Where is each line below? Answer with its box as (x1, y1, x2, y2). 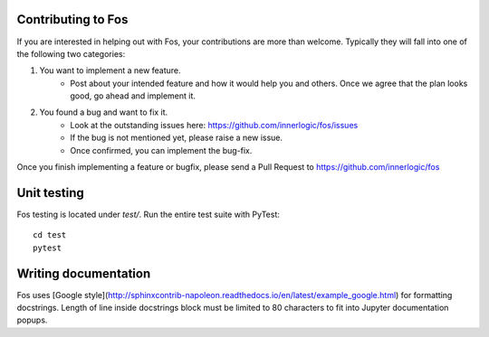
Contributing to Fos (16, 12, 129, 27)
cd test (33, 230, 67, 240)
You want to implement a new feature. (39, 65, 181, 76)
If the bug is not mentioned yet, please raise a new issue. (70, 132, 283, 144)
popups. (16, 314, 48, 325)
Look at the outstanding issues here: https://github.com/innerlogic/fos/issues (70, 119, 359, 130)
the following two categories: (16, 48, 126, 59)
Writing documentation (16, 266, 151, 281)
